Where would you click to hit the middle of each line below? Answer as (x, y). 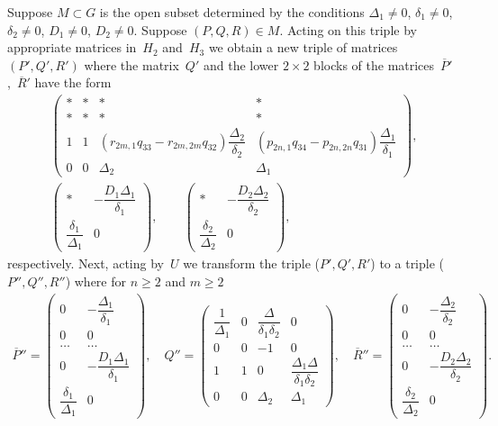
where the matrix (131, 64)
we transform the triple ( (252, 263)
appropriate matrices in (72, 47)
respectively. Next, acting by (86, 263)
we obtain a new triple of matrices (303, 47)
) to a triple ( (407, 263)
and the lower (241, 64)
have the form (73, 82)
